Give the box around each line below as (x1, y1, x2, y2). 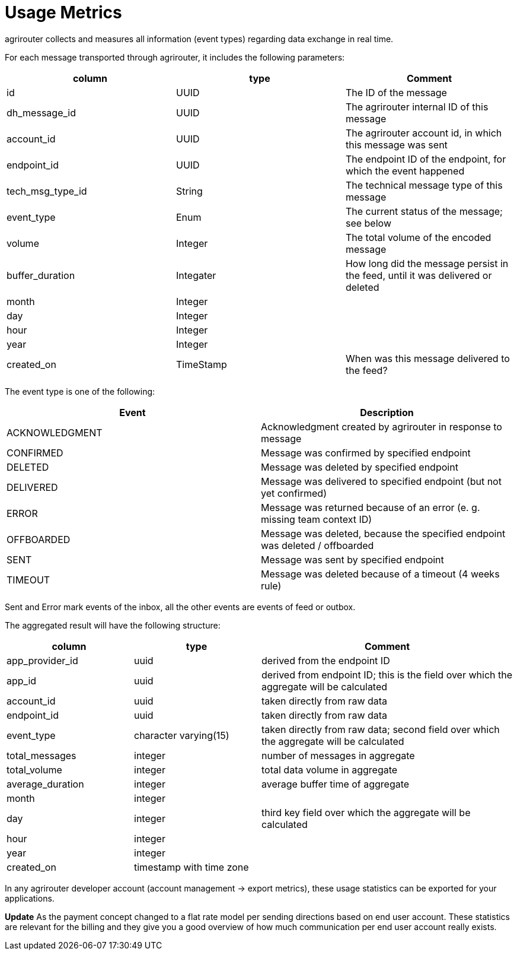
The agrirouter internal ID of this (345, 100, 489, 113)
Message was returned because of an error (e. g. (261, 501, 480, 513)
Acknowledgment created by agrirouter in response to (261, 420, 502, 433)
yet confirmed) (261, 487, 327, 499)
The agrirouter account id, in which (345, 126, 502, 139)
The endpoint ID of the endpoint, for (345, 153, 506, 165)
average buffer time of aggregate (261, 778, 410, 790)
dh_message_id (7, 106, 76, 119)
